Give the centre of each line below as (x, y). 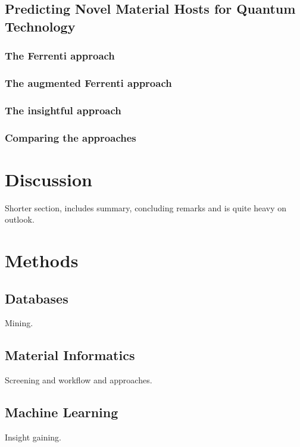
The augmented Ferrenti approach (88, 82)
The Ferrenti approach (60, 56)
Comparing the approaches (71, 137)
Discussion (49, 179)
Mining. (19, 323)
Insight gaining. (33, 437)
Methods (42, 260)
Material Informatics (70, 355)
